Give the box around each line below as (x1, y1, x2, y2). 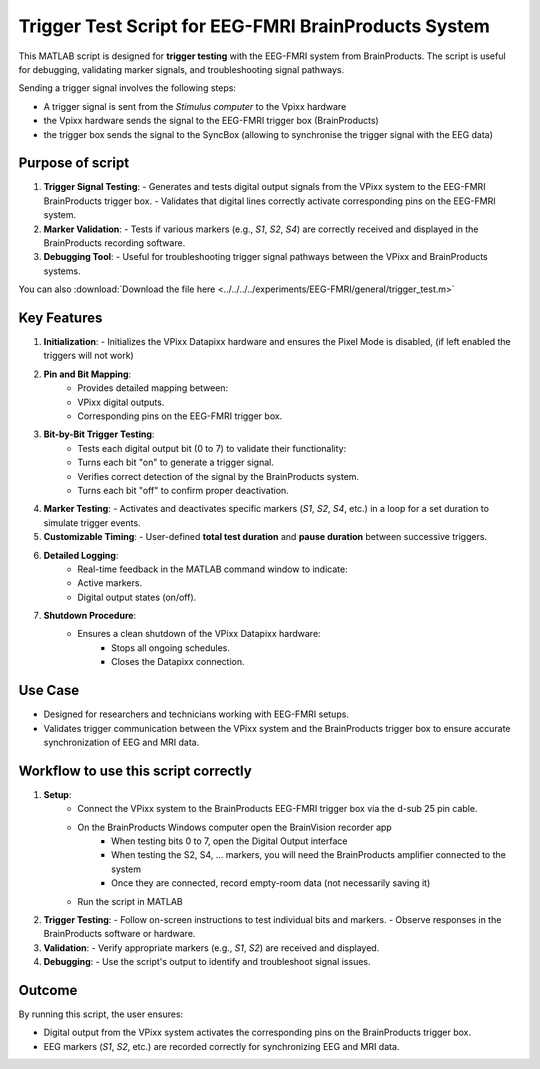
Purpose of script (18, 155, 130, 172)
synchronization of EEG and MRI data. (43, 736, 200, 748)
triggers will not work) (43, 350, 134, 362)
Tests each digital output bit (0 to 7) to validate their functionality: (77, 442, 347, 454)
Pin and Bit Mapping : (43, 368, 132, 380)
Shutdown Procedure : (43, 610, 137, 622)
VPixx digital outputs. (77, 396, 165, 408)
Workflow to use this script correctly (18, 762, 252, 779)
